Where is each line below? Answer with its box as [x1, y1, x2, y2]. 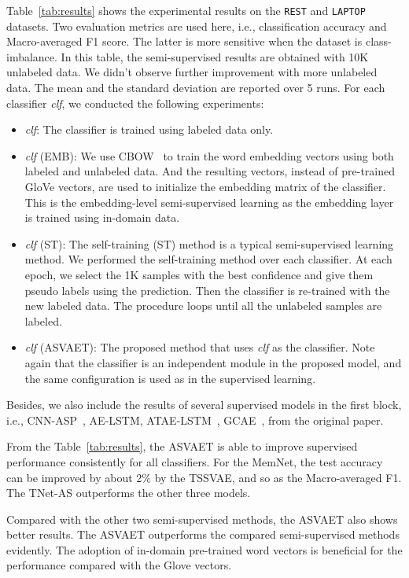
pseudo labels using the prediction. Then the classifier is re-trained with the [24, 282, 390, 298]
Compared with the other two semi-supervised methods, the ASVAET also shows [6, 510, 398, 527]
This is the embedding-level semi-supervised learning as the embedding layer [24, 193, 394, 210]
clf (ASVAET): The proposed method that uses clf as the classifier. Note [24, 339, 375, 355]
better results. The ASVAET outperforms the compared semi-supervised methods [6, 526, 400, 543]
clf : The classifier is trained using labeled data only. [24, 121, 274, 138]
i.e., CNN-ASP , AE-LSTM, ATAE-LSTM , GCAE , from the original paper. [6, 411, 384, 428]
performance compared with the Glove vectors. [6, 557, 232, 573]
